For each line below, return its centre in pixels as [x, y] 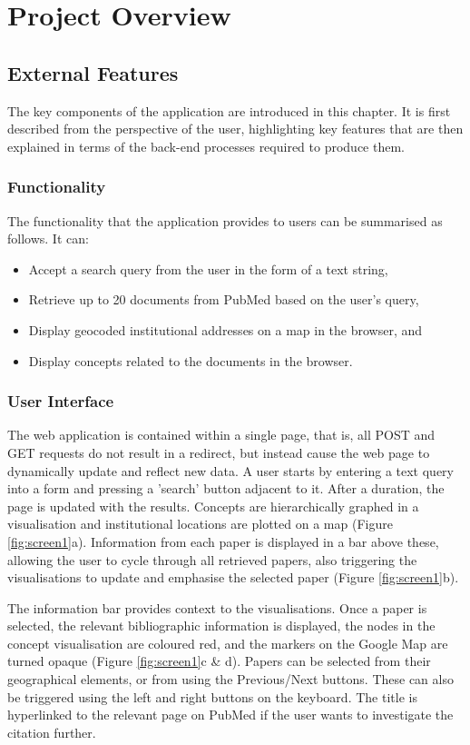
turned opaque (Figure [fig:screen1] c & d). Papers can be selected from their [219, 661]
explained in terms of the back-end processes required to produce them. [206, 146]
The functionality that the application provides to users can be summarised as [225, 220]
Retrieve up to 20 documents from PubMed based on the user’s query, [224, 299]
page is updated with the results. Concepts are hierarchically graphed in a [213, 506]
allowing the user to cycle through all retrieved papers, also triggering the [212, 559]
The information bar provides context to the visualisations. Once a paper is [217, 607]
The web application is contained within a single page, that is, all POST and [221, 435]
